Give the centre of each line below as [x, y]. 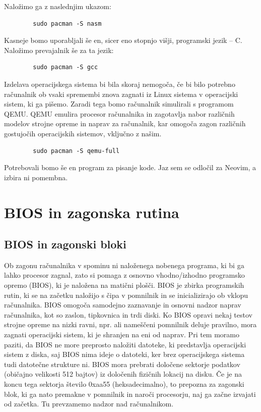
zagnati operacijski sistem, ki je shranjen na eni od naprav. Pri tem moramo [122, 334]
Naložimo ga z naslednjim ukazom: [58, 6]
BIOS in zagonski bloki [65, 244]
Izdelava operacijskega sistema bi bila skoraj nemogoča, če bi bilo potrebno [120, 84]
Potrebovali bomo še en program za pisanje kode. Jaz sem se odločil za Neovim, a [130, 167]
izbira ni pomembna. [36, 177]
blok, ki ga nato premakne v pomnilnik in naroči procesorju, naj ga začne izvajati [130, 394]
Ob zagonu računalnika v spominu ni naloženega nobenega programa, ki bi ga [124, 265]
